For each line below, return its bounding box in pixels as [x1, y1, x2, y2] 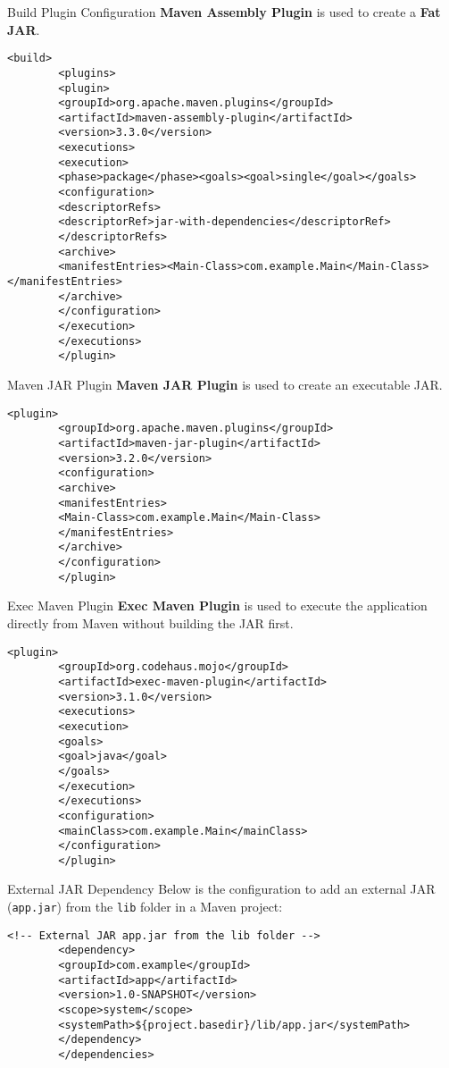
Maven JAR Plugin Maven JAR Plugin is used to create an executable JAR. [7, 374, 443, 393]
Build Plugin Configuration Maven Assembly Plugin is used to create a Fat [7, 3, 441, 21]
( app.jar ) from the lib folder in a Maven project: [7, 897, 283, 916]
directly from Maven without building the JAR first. [7, 614, 294, 633]
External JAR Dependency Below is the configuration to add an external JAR [7, 879, 436, 898]
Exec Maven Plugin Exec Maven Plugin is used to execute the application [7, 596, 428, 615]
